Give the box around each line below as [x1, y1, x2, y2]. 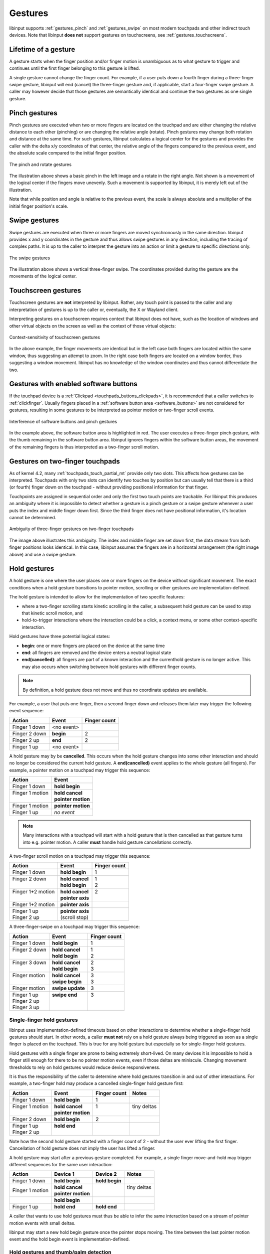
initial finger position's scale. [9, 203, 68, 209]
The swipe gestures [9, 255, 50, 261]
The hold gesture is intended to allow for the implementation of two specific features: [9, 594, 185, 600]
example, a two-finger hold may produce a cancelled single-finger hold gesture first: [9, 1080, 184, 1086]
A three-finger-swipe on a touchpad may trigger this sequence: [9, 923, 140, 930]
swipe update [51, 985, 85, 992]
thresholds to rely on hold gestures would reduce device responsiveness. [9, 1064, 160, 1070]
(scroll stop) [60, 914, 88, 921]
